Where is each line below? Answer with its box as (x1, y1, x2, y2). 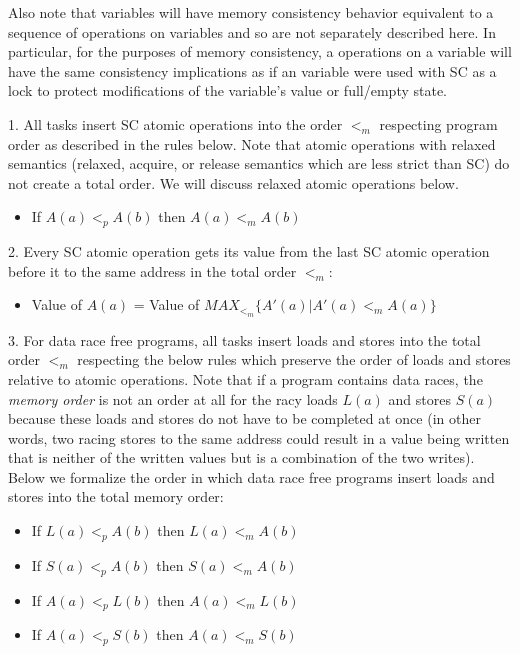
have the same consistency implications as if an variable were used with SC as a (8, 60, 497, 81)
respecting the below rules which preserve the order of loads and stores (77, 349, 511, 370)
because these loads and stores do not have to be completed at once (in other (8, 408, 481, 429)
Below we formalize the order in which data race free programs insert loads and (8, 466, 495, 487)
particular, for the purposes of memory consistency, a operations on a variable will (8, 41, 512, 62)
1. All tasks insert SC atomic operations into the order (8, 113, 343, 134)
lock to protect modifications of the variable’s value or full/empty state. (8, 80, 448, 101)
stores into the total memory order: (8, 486, 224, 507)
